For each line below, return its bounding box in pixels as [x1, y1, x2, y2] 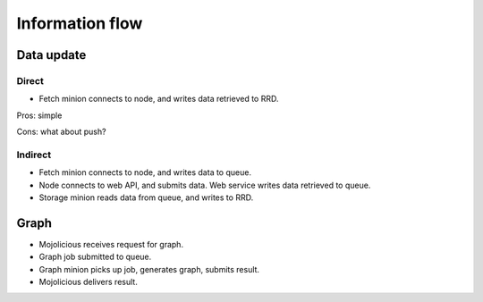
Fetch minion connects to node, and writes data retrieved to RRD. [38, 94, 279, 105]
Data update [16, 47, 87, 63]
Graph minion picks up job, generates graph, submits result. [38, 264, 259, 274]
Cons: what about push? [16, 126, 106, 138]
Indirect [16, 148, 52, 161]
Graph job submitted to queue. [38, 251, 152, 263]
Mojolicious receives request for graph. [38, 239, 183, 249]
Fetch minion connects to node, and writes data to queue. [38, 167, 252, 178]
